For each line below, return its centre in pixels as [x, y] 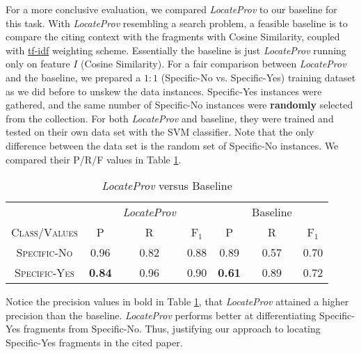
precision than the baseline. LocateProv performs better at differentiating [161, 315]
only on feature [38, 64]
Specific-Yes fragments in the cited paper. [94, 342]
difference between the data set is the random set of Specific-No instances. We [172, 145]
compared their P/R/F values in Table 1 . [94, 159]
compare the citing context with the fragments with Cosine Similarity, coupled [173, 37]
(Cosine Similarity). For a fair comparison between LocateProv [214, 64]
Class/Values [45, 232]
